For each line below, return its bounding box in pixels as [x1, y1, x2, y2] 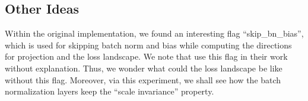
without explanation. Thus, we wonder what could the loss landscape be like [5, 61, 282, 74]
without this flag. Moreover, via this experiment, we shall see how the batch [5, 73, 281, 86]
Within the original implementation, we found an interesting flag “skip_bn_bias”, [5, 27, 304, 40]
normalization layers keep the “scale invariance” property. [5, 85, 214, 97]
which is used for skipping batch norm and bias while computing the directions [5, 38, 292, 51]
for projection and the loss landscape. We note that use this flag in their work [5, 50, 288, 63]
